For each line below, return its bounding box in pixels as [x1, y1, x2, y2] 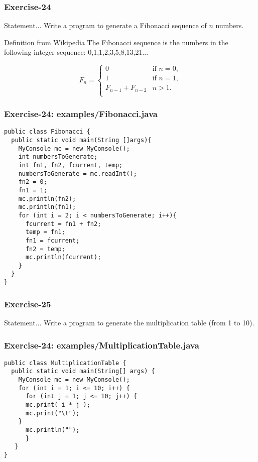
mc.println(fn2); [18, 195, 76, 202]
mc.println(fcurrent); [25, 254, 101, 261]
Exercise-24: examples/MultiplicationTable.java [4, 338, 199, 351]
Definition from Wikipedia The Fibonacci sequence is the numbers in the [4, 37, 228, 47]
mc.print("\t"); [25, 409, 80, 417]
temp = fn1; [25, 228, 65, 236]
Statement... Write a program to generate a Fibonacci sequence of [4, 20, 207, 31]
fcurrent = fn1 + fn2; [25, 220, 101, 227]
